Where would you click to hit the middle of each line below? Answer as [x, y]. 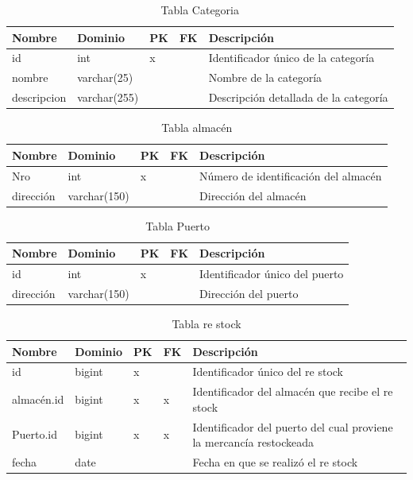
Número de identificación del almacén [291, 175]
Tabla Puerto [178, 225]
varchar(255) [108, 97]
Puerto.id [35, 434]
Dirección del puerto [249, 293]
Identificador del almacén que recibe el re [293, 391]
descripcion [39, 97]
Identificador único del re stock [268, 372]
